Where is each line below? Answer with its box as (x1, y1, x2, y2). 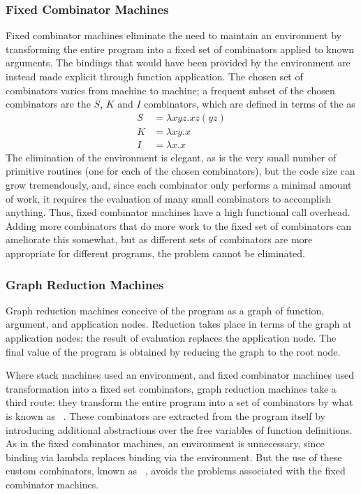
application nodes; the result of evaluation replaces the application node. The (6, 330, 337, 345)
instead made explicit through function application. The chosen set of (6, 69, 303, 83)
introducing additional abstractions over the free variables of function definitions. (6, 422, 353, 437)
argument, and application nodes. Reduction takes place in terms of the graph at (6, 317, 352, 331)
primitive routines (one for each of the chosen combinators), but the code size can (6, 164, 355, 178)
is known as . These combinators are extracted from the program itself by (6, 409, 325, 423)
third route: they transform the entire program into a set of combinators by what (6, 395, 353, 409)
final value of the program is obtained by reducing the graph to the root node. (6, 344, 341, 358)
